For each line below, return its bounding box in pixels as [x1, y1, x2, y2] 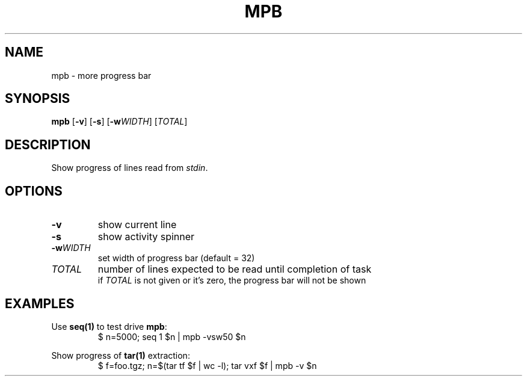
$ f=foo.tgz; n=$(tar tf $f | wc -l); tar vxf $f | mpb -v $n [97, 360, 317, 371]
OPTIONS [5, 183, 63, 199]
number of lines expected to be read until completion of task [97, 263, 372, 276]
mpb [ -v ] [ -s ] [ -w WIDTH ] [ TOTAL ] [51, 116, 188, 127]
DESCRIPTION [5, 137, 91, 152]
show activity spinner [97, 231, 195, 243]
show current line [97, 218, 177, 231]
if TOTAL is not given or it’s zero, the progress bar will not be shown [97, 275, 366, 286]
